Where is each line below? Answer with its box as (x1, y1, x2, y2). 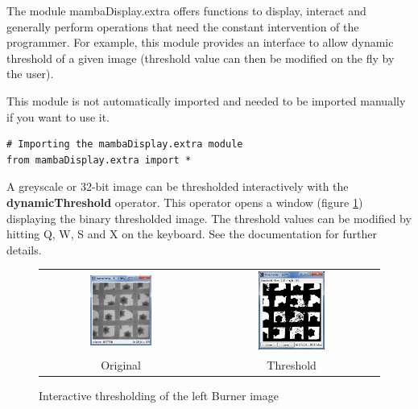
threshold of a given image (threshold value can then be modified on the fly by (6, 49, 395, 66)
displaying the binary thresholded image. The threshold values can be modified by (6, 209, 412, 226)
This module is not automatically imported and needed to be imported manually (6, 92, 406, 109)
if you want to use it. (6, 108, 110, 125)
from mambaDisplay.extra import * (6, 154, 192, 166)
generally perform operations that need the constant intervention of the (6, 18, 359, 35)
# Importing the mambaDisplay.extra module (6, 138, 243, 151)
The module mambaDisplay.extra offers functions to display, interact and (6, 2, 366, 19)
